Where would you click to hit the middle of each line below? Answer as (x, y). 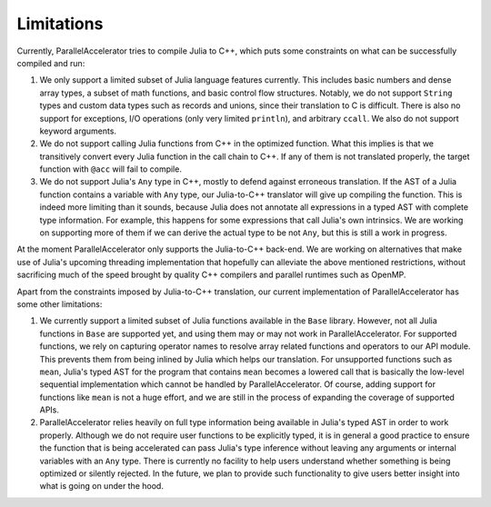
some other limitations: (60, 303)
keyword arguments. (78, 131)
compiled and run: (51, 63)
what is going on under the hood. (101, 486)
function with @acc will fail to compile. (110, 169)
